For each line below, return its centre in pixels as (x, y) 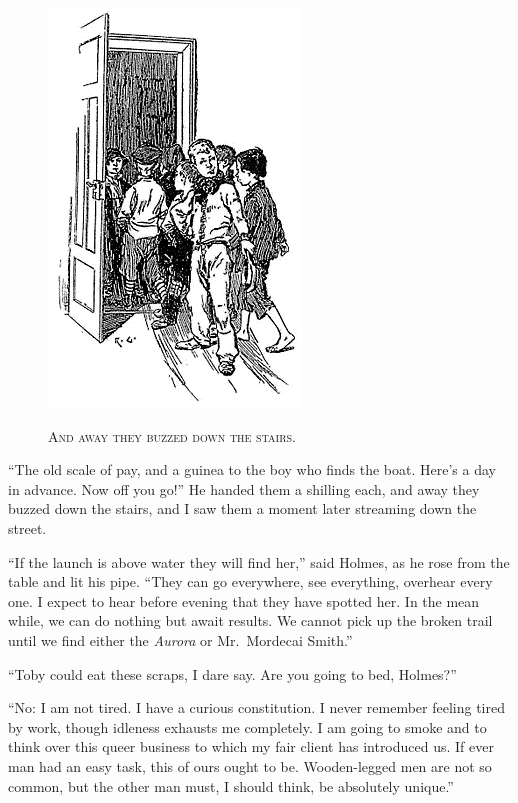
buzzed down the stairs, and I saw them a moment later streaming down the (242, 508)
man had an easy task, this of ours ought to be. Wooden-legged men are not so (250, 765)
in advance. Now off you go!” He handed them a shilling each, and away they (244, 488)
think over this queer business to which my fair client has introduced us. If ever (251, 746)
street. (27, 527)
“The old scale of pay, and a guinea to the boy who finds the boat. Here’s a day (252, 469)
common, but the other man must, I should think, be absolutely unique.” (231, 785)
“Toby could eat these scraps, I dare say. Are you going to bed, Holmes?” (232, 673)
